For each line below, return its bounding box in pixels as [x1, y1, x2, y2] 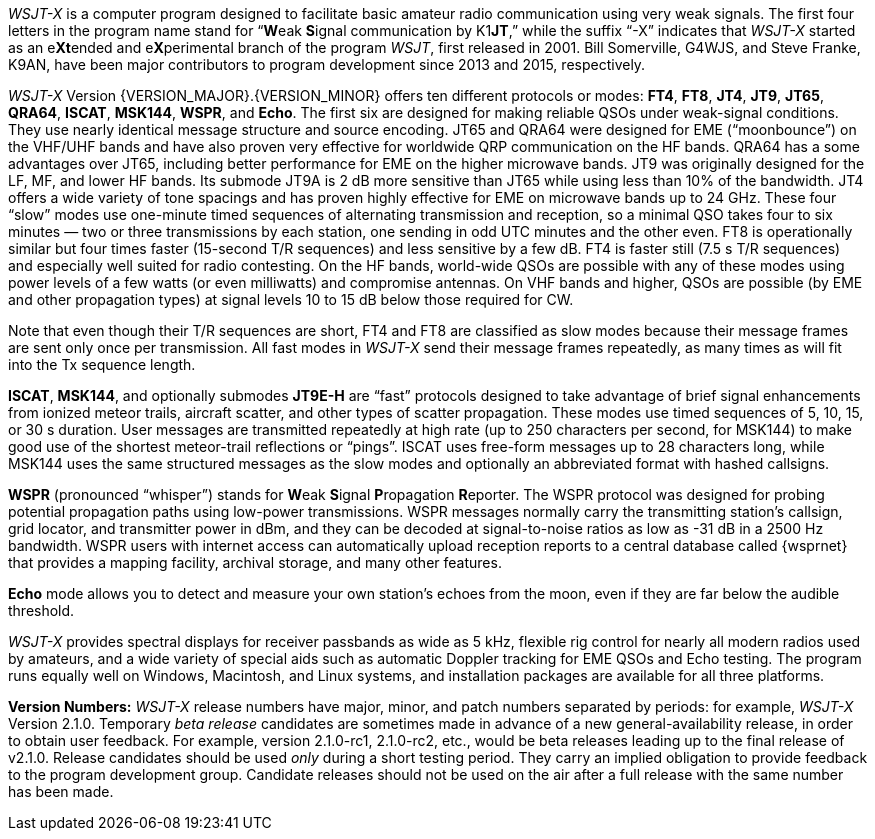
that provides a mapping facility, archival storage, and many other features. [8, 554, 502, 571]
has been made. [8, 783, 114, 800]
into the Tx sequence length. [8, 356, 196, 373]
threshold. [8, 602, 75, 619]
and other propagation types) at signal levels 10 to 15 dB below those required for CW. [8, 291, 574, 308]
